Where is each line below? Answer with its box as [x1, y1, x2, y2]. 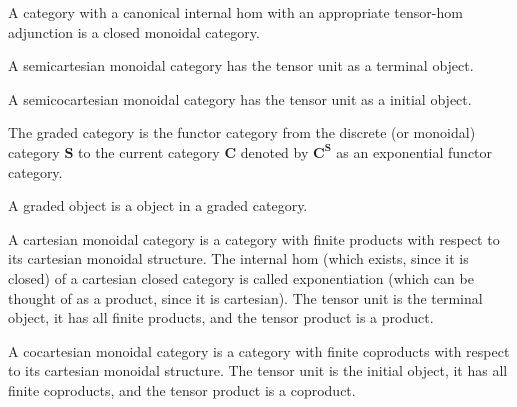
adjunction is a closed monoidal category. [8, 21, 260, 42]
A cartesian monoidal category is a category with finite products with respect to [8, 228, 500, 249]
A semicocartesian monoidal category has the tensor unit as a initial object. [8, 88, 472, 109]
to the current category [78, 141, 220, 162]
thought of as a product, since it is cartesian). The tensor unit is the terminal [8, 287, 483, 308]
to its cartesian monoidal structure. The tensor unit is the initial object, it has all [8, 360, 508, 381]
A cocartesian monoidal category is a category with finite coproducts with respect [8, 340, 510, 361]
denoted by [240, 141, 309, 162]
